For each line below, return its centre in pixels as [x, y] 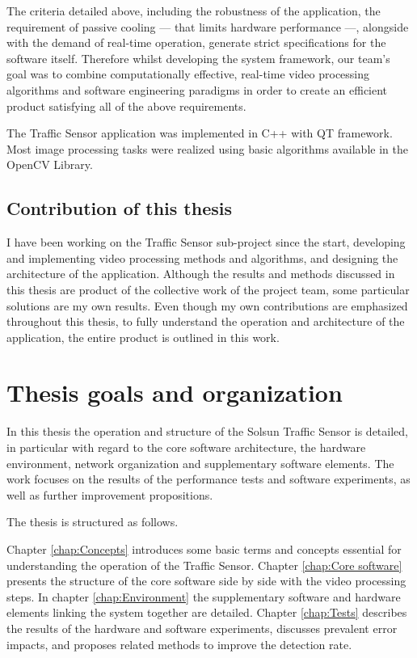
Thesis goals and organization [175, 392]
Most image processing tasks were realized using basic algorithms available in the [207, 148]
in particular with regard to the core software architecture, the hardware [186, 447]
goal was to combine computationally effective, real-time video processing [188, 74]
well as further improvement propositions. [110, 494]
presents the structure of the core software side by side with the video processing [206, 581]
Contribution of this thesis [119, 208]
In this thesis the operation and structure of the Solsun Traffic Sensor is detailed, [207, 431]
